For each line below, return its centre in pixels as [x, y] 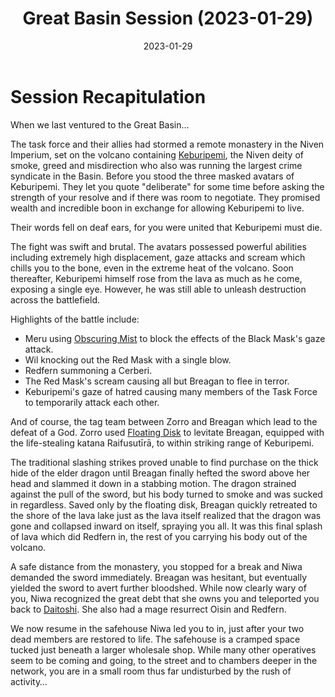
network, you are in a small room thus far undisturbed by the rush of [151, 671]
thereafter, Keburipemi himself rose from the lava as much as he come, [156, 278]
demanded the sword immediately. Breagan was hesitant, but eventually [158, 577]
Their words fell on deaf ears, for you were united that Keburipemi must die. [166, 227]
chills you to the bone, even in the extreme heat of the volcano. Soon [152, 268]
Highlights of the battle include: [75, 319]
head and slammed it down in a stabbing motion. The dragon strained [153, 483]
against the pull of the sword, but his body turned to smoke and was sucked [166, 494]
